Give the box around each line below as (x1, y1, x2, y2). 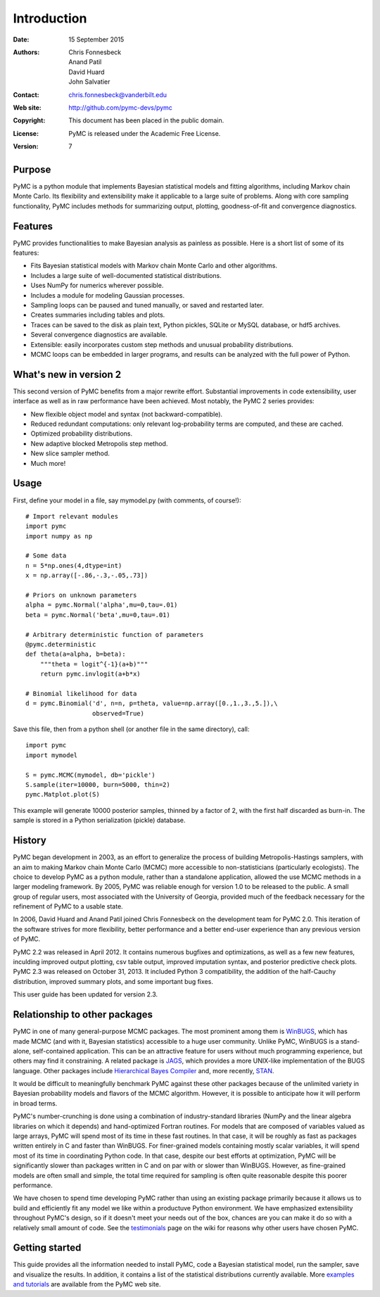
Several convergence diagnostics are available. (30, 331, 168, 339)
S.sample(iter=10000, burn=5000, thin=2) (25, 781, 170, 789)
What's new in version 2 (13, 368, 122, 380)
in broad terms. (13, 1099, 58, 1108)
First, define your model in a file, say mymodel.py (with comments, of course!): (13, 496, 242, 505)
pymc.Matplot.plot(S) (25, 790, 100, 799)
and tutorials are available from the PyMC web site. (13, 1280, 161, 1289)
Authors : (13, 48, 40, 56)
